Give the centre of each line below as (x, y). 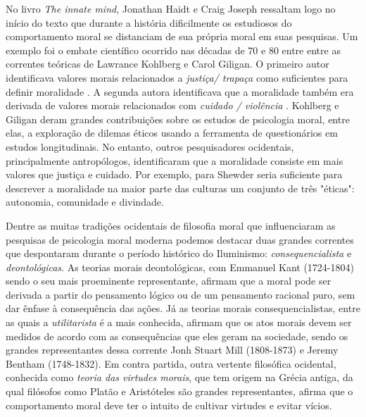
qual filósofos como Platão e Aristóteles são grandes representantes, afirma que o (179, 391)
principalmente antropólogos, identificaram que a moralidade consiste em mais (175, 160)
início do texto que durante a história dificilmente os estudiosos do (149, 22)
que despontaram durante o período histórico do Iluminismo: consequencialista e (179, 253)
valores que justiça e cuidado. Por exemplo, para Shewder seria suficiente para (174, 174)
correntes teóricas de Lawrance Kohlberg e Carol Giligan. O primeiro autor (168, 64)
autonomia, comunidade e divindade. (85, 202)
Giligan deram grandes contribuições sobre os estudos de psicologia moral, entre (178, 119)
